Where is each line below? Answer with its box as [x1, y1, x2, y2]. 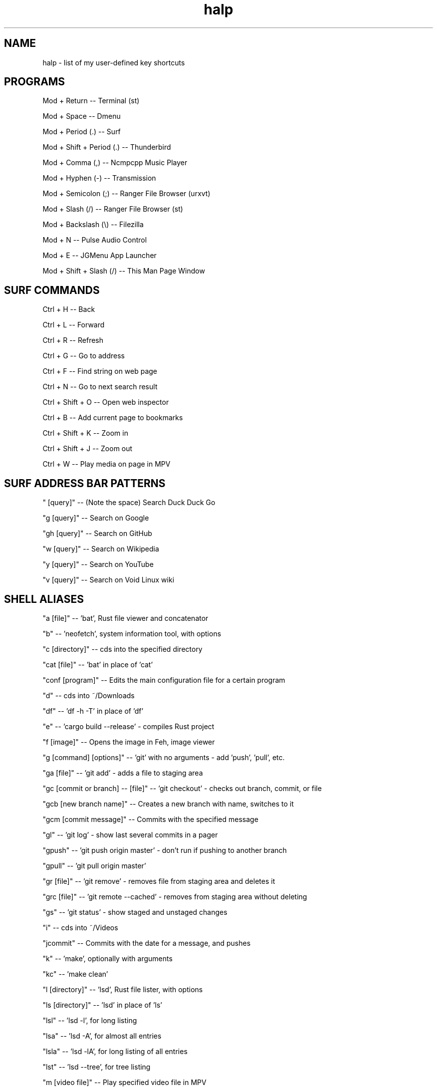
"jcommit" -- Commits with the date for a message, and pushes [42, 938, 251, 947]
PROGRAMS [4, 75, 65, 88]
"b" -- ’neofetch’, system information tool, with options [42, 629, 221, 638]
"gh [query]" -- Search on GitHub [42, 529, 152, 538]
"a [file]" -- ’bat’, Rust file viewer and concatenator [42, 613, 209, 622]
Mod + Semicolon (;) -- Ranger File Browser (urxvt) [42, 189, 211, 198]
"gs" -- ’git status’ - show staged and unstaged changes [42, 907, 227, 916]
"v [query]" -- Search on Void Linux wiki [42, 575, 175, 584]
